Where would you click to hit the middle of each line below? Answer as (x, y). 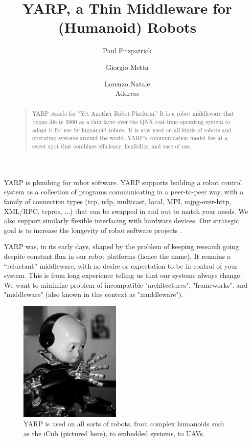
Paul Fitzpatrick (127, 51)
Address (127, 93)
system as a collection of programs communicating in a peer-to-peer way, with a (124, 192)
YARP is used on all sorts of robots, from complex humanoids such (124, 424)
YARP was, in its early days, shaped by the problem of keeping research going (122, 246)
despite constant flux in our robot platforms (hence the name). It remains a (117, 256)
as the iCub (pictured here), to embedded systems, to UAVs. (114, 433)
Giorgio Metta (127, 67)
